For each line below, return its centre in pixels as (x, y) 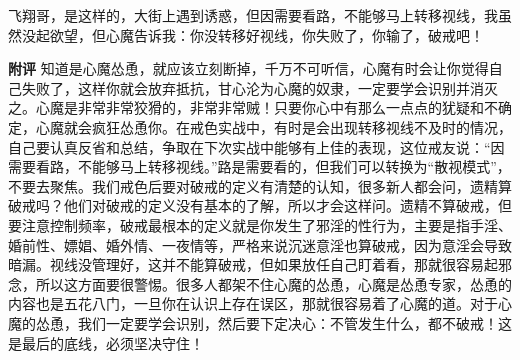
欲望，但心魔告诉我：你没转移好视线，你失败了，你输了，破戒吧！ (266, 34)
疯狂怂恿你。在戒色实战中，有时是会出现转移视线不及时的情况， (301, 126)
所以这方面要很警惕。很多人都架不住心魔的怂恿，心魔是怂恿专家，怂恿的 (273, 283)
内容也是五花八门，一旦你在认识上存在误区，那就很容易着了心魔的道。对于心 (260, 303)
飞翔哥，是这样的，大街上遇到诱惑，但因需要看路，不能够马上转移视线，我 (253, 15)
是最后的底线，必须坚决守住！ (106, 342)
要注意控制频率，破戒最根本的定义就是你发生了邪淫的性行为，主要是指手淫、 (260, 224)
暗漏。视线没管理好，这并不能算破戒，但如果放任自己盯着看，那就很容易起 (253, 264)
